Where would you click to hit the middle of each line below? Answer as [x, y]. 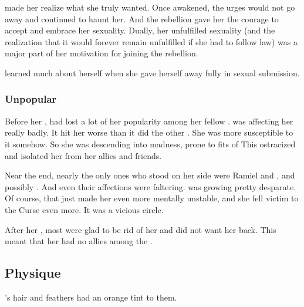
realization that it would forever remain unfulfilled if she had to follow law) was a [151, 41]
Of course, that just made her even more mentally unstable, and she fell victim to [152, 198]
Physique [33, 273]
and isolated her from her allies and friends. [83, 155]
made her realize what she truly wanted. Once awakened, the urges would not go [150, 7]
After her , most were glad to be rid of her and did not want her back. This [141, 229]
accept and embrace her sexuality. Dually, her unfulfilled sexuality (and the [140, 30]
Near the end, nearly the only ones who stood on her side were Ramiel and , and [150, 175]
